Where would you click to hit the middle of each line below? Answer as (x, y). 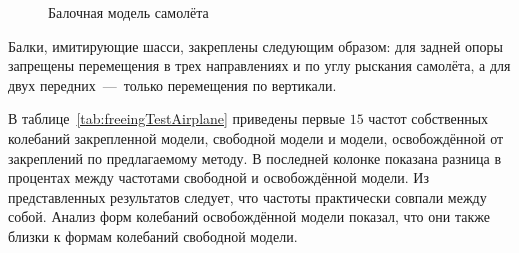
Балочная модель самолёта (128, 12)
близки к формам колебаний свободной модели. (153, 235)
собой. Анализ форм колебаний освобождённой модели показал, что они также (249, 216)
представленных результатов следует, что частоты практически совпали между (247, 196)
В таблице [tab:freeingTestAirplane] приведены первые (176, 118)
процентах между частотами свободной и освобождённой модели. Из (218, 177)
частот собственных (428, 118)
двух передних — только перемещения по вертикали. (172, 84)
